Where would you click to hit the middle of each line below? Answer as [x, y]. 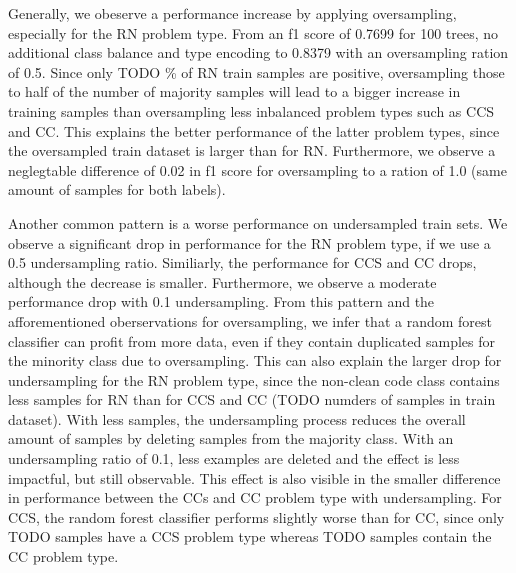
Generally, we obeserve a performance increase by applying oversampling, [232, 13]
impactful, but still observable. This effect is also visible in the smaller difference [254, 477]
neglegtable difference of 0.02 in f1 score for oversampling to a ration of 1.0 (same [257, 169]
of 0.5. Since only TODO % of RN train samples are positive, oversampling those [256, 71]
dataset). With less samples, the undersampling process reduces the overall [237, 418]
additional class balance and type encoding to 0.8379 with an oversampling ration [258, 52]
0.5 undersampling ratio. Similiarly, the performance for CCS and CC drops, [242, 262]
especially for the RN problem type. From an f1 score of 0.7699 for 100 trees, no [253, 32]
